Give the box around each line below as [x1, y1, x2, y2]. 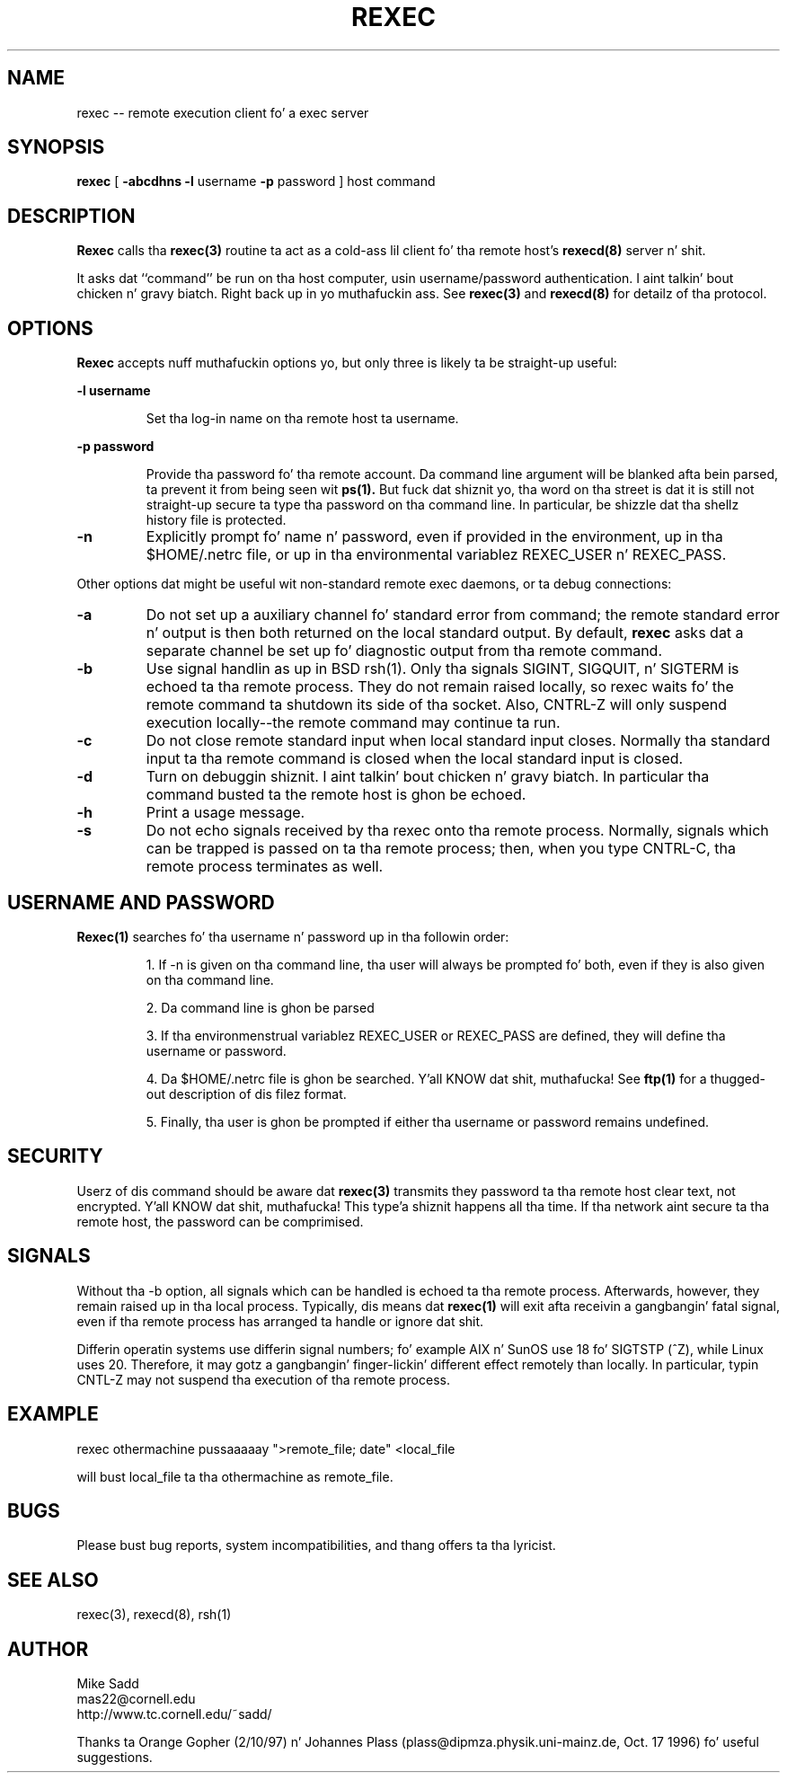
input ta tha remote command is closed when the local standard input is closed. [146, 749, 684, 768]
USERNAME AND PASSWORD [7, 890, 275, 914]
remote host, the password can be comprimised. [76, 1213, 364, 1229]
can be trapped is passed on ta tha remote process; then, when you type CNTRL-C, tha [146, 839, 737, 858]
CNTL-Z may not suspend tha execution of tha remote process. [76, 1371, 450, 1387]
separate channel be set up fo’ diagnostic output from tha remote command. [146, 642, 662, 660]
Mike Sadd [76, 1676, 139, 1692]
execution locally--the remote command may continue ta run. [146, 713, 561, 732]
